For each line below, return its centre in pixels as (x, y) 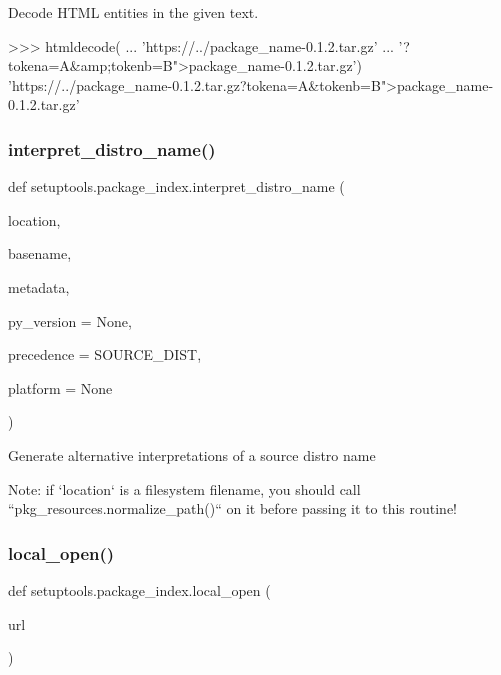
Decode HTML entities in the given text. (133, 12)
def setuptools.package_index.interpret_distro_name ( (176, 186)
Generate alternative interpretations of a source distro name (192, 454)
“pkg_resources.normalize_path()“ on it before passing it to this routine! (232, 508)
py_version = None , (70, 320)
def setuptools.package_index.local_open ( (139, 589)
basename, (40, 253)
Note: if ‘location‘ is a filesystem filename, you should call (184, 488)
